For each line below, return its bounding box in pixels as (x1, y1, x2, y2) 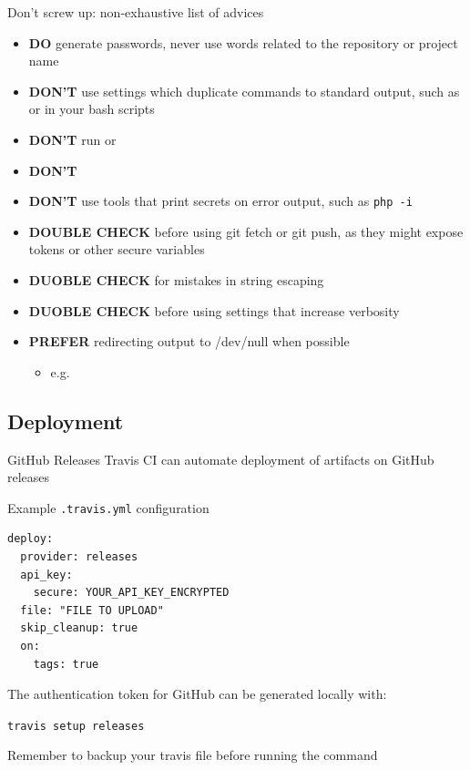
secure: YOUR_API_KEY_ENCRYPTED (33, 586, 230, 600)
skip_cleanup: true (20, 621, 138, 635)
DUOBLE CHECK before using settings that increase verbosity (28, 301, 400, 320)
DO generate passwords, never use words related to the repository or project (28, 33, 458, 52)
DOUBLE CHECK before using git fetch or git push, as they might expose (28, 221, 464, 241)
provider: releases (20, 550, 138, 564)
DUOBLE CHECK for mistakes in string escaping (28, 271, 324, 289)
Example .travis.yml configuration (7, 498, 209, 517)
